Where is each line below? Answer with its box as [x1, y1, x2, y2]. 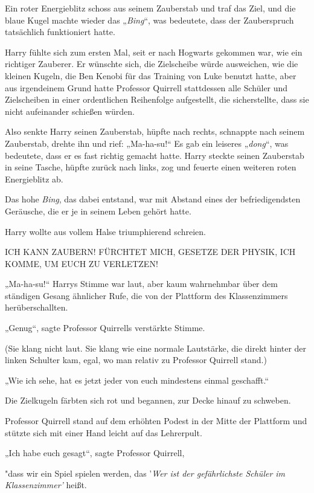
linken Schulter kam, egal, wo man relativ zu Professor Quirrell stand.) [5, 353, 267, 366]
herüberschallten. [5, 301, 68, 314]
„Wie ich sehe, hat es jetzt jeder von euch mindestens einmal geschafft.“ [5, 373, 269, 386]
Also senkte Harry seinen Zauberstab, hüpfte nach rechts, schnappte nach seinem [5, 125, 305, 138]
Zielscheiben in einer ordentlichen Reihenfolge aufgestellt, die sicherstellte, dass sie [5, 93, 309, 106]
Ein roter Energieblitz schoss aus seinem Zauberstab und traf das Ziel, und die [5, 2, 296, 14]
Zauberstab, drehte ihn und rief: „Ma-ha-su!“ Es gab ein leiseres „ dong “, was [5, 137, 289, 149]
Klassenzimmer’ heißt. [5, 478, 87, 491]
